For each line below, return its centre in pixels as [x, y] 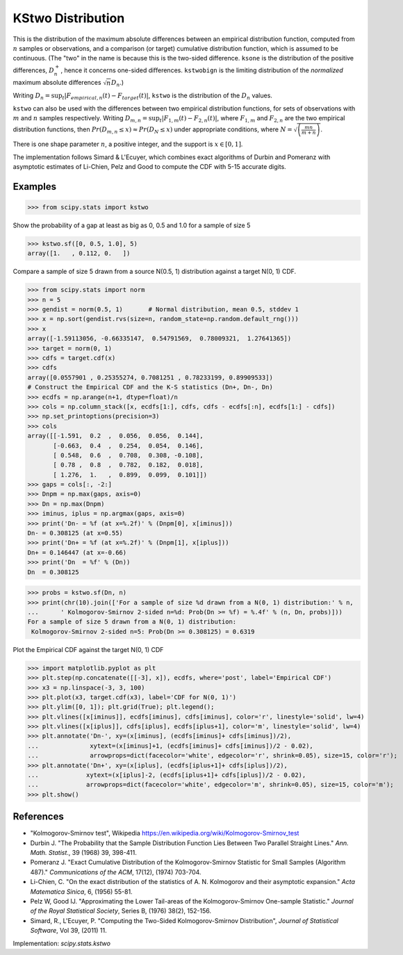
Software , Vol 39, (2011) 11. [68, 931]
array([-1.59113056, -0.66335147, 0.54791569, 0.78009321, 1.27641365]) [159, 338]
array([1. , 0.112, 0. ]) [79, 253]
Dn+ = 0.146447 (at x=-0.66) [77, 552]
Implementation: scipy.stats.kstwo [62, 943]
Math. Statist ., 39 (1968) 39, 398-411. [83, 853]
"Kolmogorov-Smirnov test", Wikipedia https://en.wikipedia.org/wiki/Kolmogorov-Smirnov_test [165, 833]
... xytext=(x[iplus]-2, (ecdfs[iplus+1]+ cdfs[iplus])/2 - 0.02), [167, 775]
